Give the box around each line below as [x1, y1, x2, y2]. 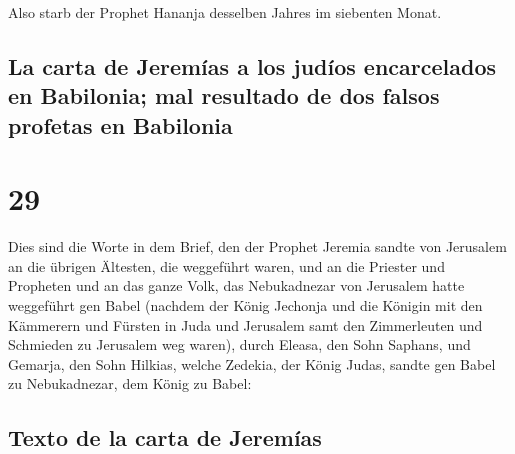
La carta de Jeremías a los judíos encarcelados [8, 50, 496, 81]
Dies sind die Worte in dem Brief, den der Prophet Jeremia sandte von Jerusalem [8, 236, 507, 257]
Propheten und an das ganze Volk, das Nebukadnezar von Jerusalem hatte [8, 275, 465, 296]
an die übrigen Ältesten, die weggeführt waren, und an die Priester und [8, 255, 445, 276]
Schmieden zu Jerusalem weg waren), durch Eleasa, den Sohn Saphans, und [8, 334, 471, 355]
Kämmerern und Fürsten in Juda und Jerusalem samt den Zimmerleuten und [8, 314, 483, 335]
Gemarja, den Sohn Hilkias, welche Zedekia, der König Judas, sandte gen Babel [8, 353, 496, 374]
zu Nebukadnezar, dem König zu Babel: [8, 373, 252, 394]
